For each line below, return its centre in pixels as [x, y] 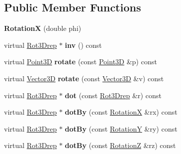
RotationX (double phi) [43, 28]
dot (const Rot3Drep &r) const [113, 95]
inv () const [83, 45]
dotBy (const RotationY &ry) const [121, 128]
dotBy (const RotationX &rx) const [121, 112]
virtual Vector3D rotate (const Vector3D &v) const [84, 78]
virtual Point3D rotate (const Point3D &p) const [80, 62]
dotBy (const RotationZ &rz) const [120, 145]
